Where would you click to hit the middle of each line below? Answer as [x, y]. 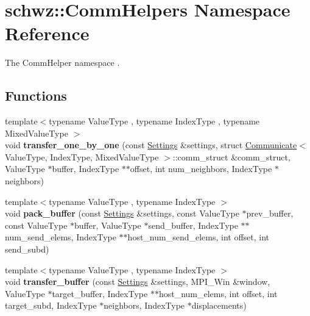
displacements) [219, 305]
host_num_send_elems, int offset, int [199, 237]
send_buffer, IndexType [193, 225]
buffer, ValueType [108, 225]
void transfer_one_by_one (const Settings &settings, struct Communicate [151, 145]
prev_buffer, [270, 213]
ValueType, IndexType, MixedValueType [82, 156]
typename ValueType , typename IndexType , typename [154, 121]
